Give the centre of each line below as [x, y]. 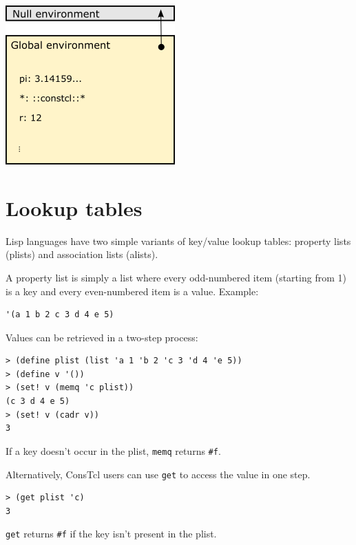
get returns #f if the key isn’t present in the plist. [111, 534]
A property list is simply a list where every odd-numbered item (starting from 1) [176, 277]
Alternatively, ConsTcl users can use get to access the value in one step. [158, 474]
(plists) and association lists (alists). [82, 254]
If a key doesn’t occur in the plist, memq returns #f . [113, 450]
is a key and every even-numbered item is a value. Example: [132, 291]
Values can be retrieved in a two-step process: [102, 337]
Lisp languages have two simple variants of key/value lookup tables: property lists [178, 241]
